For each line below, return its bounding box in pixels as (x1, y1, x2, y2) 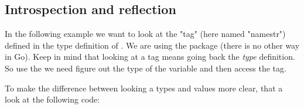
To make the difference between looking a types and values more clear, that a (5, 81, 283, 94)
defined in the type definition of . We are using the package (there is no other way (5, 39, 300, 51)
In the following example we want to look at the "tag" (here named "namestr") (5, 28, 286, 40)
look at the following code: (5, 93, 100, 105)
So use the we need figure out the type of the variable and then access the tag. (5, 62, 286, 74)
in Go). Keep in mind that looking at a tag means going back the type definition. (5, 50, 295, 63)
